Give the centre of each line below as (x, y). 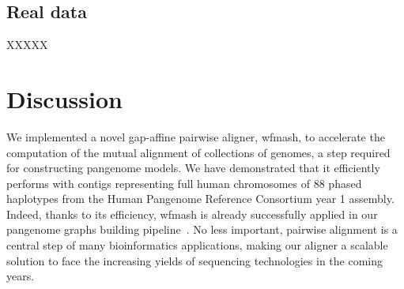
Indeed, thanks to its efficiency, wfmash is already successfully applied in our (192, 214)
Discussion (64, 98)
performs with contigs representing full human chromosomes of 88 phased (184, 183)
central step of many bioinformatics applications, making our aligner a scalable (197, 245)
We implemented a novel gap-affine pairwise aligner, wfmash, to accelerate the (196, 136)
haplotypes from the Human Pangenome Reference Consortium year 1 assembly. (200, 199)
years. (21, 276)
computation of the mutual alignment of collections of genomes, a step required (198, 152)
